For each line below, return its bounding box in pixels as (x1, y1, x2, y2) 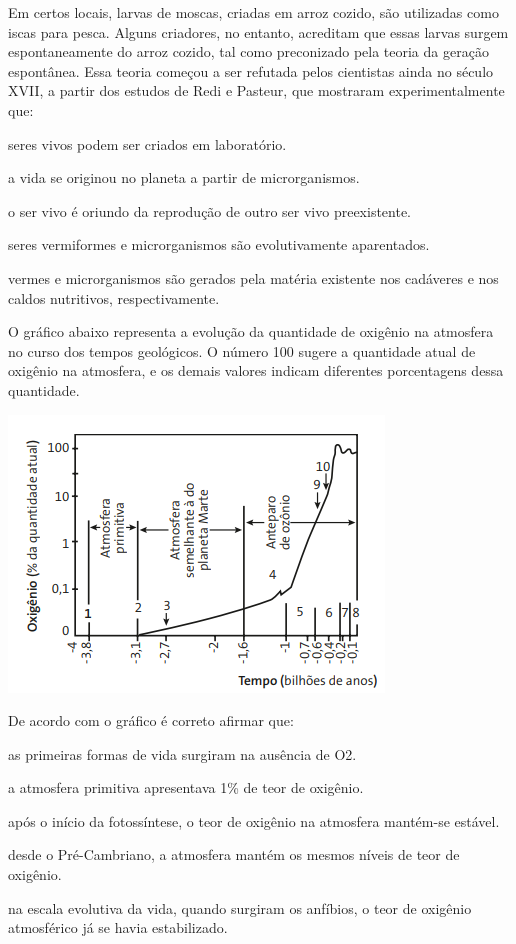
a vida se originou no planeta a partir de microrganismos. (8, 167, 360, 188)
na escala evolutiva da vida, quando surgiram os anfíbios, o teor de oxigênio (8, 897, 472, 918)
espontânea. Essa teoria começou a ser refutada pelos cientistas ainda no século (8, 60, 494, 81)
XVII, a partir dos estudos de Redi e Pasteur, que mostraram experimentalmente (8, 80, 505, 101)
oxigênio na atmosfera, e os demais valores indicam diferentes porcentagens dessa (8, 360, 504, 381)
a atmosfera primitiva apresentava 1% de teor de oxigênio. (8, 777, 364, 798)
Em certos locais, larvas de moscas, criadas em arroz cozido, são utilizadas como (8, 2, 499, 22)
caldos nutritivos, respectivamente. (8, 287, 220, 308)
